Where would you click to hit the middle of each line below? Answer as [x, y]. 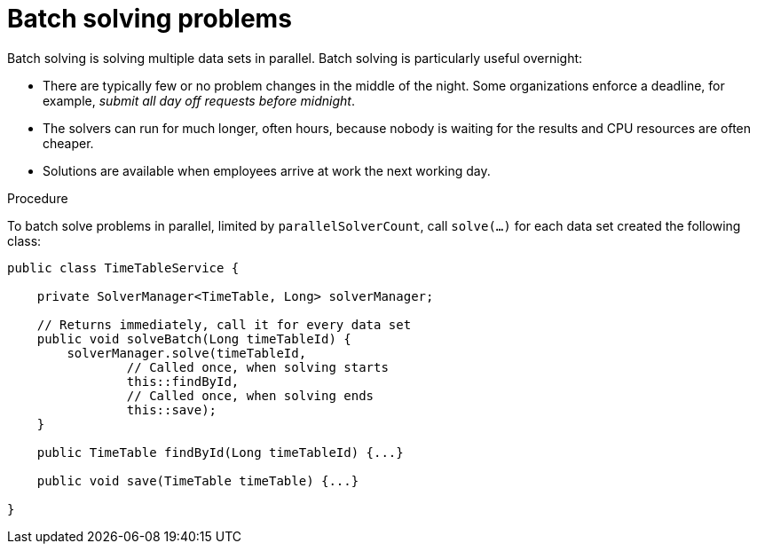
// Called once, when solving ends [250, 395]
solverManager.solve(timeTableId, [187, 353]
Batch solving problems [150, 19]
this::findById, [183, 381]
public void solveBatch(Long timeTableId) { [194, 338]
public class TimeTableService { [123, 268]
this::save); [172, 409]
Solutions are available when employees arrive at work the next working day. [267, 170]
